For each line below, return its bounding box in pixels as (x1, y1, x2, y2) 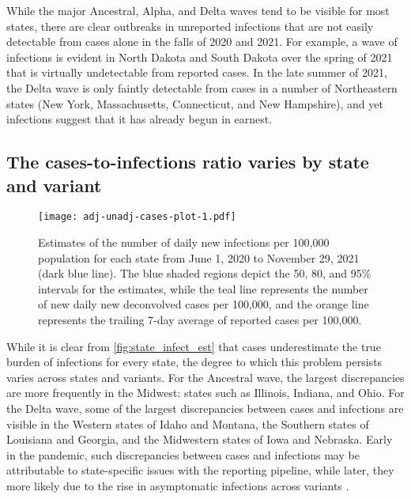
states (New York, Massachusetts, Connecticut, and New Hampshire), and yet (6, 95, 383, 112)
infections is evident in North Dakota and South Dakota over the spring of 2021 (6, 48, 393, 65)
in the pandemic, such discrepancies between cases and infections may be (6, 446, 360, 463)
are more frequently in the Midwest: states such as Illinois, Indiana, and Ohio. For (6, 384, 405, 401)
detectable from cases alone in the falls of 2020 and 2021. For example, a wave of (6, 33, 398, 50)
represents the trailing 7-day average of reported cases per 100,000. (38, 311, 362, 327)
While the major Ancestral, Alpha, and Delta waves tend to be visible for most (6, 2, 390, 18)
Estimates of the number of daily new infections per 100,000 (38, 234, 330, 250)
